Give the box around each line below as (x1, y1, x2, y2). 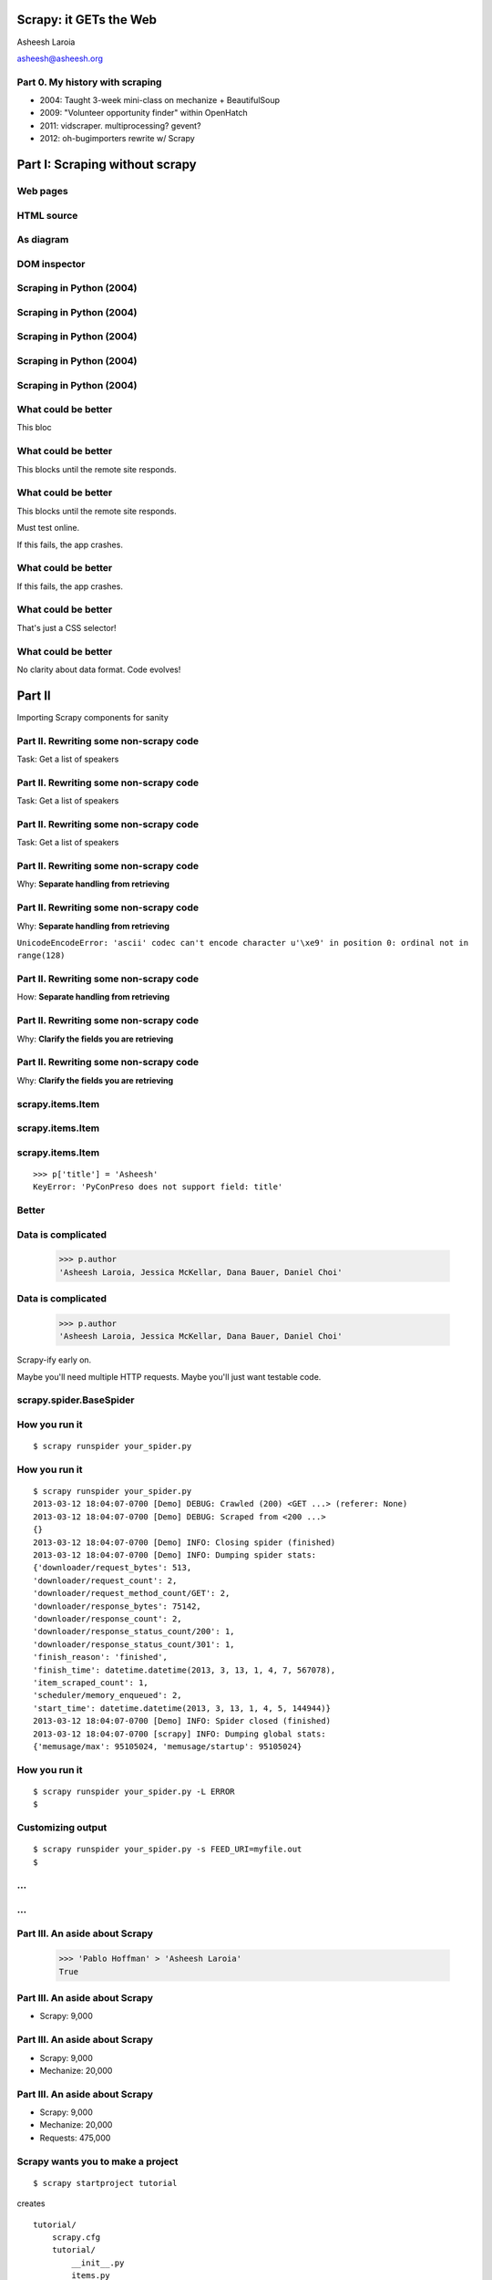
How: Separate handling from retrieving (16, 991, 170, 1002)
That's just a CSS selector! (16, 622, 118, 633)
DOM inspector (16, 257, 86, 270)
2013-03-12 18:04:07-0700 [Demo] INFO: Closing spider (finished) (33, 1537, 336, 1548)
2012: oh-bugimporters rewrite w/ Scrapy (39, 133, 195, 144)
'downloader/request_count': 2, (33, 1575, 178, 1586)
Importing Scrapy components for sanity (16, 711, 169, 722)
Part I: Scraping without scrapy (16, 157, 197, 172)
